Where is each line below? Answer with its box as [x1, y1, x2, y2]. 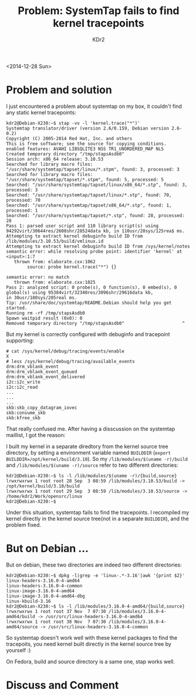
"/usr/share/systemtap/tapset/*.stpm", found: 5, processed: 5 [6, 177, 164, 182]
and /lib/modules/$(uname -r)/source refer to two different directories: [6, 462, 178, 469]
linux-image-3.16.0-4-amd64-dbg [6, 593, 85, 599]
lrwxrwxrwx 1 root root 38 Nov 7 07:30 [6, 619, 107, 625]
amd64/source [6, 623, 38, 630]
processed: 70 [6, 197, 41, 203]
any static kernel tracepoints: [6, 109, 76, 116]
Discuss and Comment [6, 679, 119, 691]
